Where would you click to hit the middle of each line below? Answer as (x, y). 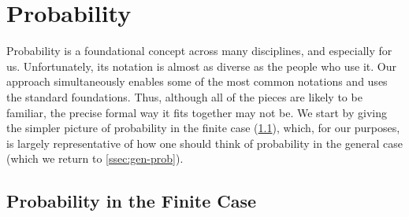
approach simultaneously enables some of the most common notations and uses (197, 81)
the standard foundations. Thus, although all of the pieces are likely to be (184, 96)
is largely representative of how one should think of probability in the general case (204, 143)
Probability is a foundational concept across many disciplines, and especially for (199, 51)
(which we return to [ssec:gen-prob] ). (95, 158)
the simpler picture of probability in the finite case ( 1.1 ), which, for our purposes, (203, 128)
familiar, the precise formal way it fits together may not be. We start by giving (197, 112)
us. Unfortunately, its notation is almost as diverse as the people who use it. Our (202, 66)
